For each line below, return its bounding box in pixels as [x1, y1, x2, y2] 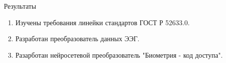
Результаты [4, 1, 37, 11]
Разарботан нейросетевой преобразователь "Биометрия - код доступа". [15, 49, 223, 60]
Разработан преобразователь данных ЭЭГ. [15, 33, 140, 44]
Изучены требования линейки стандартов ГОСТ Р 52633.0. [15, 17, 190, 27]
